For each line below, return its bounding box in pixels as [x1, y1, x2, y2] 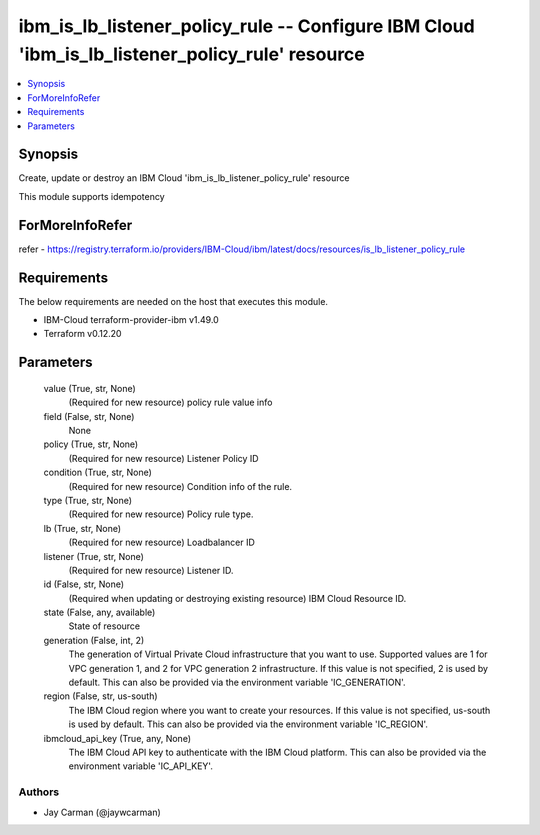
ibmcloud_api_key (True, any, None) [43, 732, 192, 744]
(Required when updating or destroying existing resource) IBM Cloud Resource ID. [68, 592, 407, 604]
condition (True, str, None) [43, 466, 152, 479]
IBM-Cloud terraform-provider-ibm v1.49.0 [43, 314, 219, 326]
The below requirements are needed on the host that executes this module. [18, 295, 329, 307]
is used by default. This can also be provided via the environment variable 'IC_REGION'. [68, 718, 429, 730]
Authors [18, 785, 60, 799]
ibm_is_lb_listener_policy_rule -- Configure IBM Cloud [18, 15, 475, 37]
